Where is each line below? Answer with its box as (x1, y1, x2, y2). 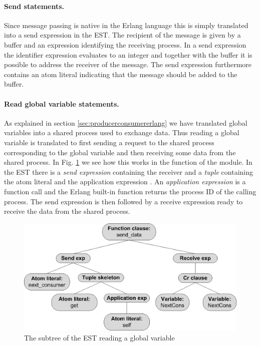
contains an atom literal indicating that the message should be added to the (4, 69, 237, 79)
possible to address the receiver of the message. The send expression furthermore (4, 59, 252, 70)
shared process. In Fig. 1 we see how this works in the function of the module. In (4, 157, 252, 167)
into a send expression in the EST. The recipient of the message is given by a (4, 30, 241, 40)
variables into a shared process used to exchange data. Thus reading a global (4, 127, 239, 138)
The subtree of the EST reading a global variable (24, 332, 175, 342)
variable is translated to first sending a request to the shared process (4, 137, 214, 147)
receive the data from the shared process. (4, 206, 130, 216)
